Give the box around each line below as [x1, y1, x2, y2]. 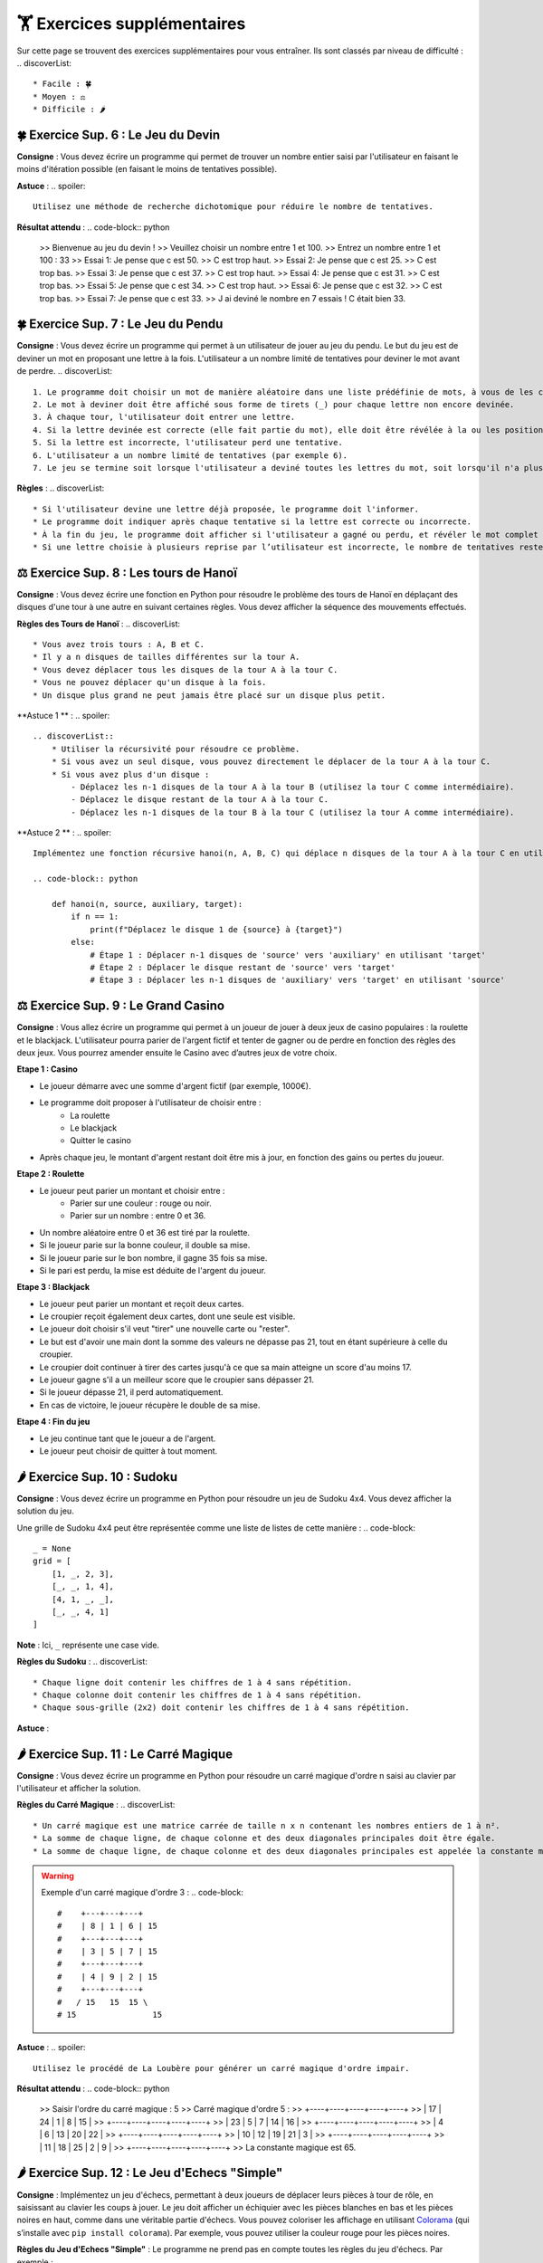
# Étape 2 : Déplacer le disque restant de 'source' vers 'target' [90, 962, 395, 972]
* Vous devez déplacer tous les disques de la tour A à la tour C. [33, 664, 338, 674]
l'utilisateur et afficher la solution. [16, 1783, 141, 1794]
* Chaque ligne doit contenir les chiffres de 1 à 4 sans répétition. [33, 1677, 353, 1687]
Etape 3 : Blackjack [16, 1282, 90, 1293]
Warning [41, 1870, 74, 1881]
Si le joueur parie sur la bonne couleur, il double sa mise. [39, 1240, 251, 1251]
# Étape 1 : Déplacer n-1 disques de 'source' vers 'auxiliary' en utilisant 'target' [90, 950, 486, 960]
